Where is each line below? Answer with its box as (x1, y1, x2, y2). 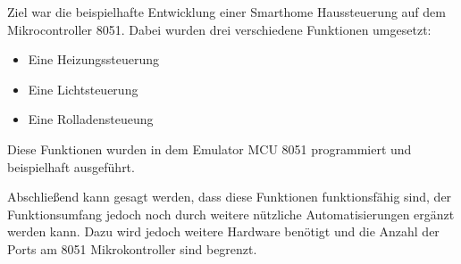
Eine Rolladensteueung (28, 110, 154, 128)
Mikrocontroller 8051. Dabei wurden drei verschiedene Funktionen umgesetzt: (7, 20, 432, 38)
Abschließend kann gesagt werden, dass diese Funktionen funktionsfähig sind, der (7, 187, 452, 206)
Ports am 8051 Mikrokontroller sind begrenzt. (7, 239, 257, 258)
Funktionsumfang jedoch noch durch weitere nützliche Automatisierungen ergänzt (7, 204, 455, 223)
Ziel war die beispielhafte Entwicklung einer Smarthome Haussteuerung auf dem (7, 3, 446, 21)
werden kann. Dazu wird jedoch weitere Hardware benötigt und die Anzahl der (7, 222, 440, 241)
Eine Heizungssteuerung (28, 50, 160, 69)
